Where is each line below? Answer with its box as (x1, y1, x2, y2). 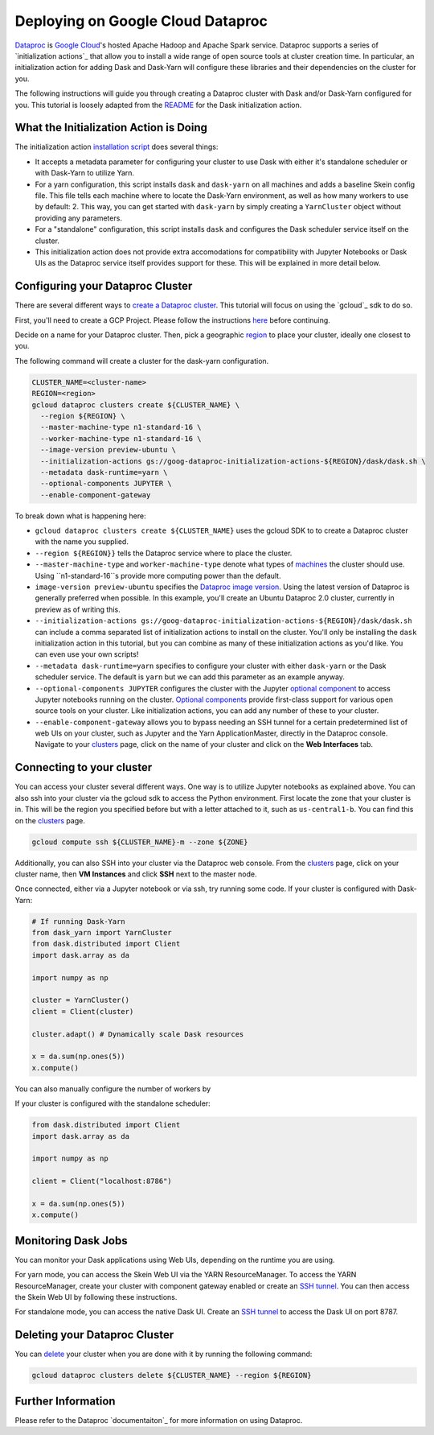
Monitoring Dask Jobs (14, 1234, 128, 1247)
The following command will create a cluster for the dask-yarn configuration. (14, 356, 269, 365)
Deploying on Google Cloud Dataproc (14, 12, 268, 30)
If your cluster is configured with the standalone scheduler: (14, 1099, 211, 1108)
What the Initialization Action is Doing (14, 121, 208, 134)
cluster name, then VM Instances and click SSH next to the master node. (14, 869, 257, 879)
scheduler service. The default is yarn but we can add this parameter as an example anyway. (35, 672, 346, 682)
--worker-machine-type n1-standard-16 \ (40, 434, 202, 443)
